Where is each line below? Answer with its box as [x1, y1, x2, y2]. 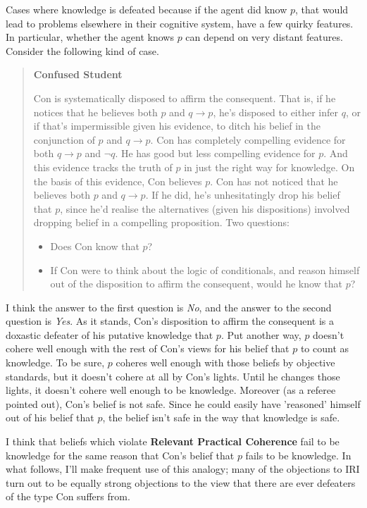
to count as [300, 341, 349, 356]
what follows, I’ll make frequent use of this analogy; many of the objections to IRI [6, 461, 360, 476]
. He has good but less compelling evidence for [115, 146, 316, 161]
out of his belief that [6, 410, 94, 425]
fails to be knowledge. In [245, 447, 352, 462]
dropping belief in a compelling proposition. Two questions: [33, 215, 290, 230]
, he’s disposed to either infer [213, 104, 339, 119]
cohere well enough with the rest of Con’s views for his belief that [6, 341, 290, 356]
